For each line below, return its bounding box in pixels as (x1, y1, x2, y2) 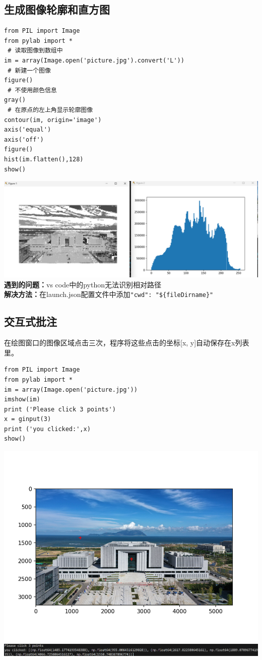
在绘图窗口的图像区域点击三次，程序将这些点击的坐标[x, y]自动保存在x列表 (4, 337, 249, 348)
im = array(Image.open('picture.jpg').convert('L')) (4, 56, 184, 64)
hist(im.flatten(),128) (4, 155, 84, 163)
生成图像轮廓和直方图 (4, 2, 110, 17)
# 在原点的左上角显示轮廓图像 (8, 106, 93, 113)
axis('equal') (4, 126, 51, 134)
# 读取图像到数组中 (8, 47, 63, 54)
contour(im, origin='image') (4, 116, 102, 124)
